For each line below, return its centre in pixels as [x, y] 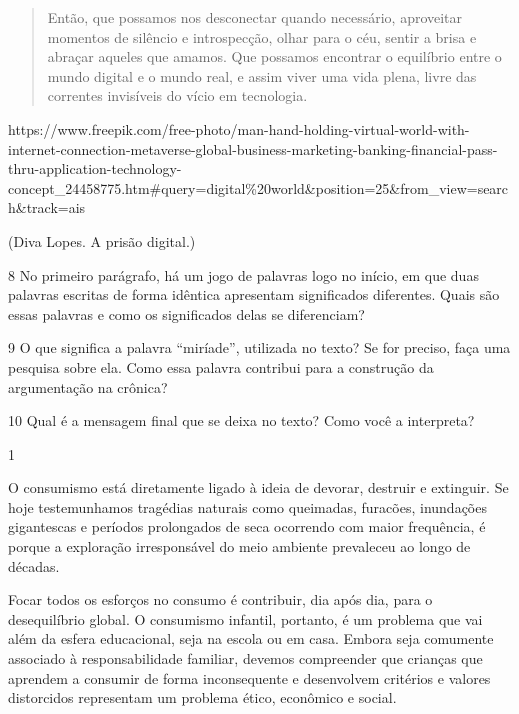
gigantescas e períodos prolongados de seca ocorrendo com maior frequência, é [247, 526]
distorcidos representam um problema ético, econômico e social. [202, 697]
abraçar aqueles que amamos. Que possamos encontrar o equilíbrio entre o [274, 56]
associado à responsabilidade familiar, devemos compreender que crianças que [245, 658]
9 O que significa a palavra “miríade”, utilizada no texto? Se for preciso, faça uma [259, 347]
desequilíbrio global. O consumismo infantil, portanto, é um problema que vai [245, 618]
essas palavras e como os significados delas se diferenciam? [186, 313]
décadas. [34, 565]
